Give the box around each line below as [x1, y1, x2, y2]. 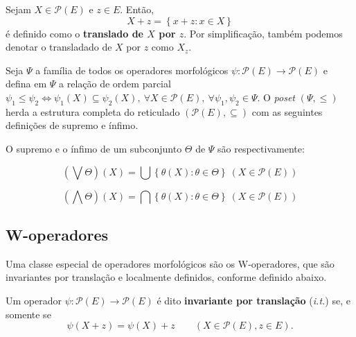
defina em [6, 76, 47, 91]
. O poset [257, 89, 295, 104]
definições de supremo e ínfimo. [6, 118, 139, 132]
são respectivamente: [217, 141, 305, 155]
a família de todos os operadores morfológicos [35, 62, 229, 77]
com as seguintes [251, 104, 323, 119]
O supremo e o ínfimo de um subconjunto [6, 141, 182, 155]
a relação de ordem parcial [59, 76, 171, 91]
